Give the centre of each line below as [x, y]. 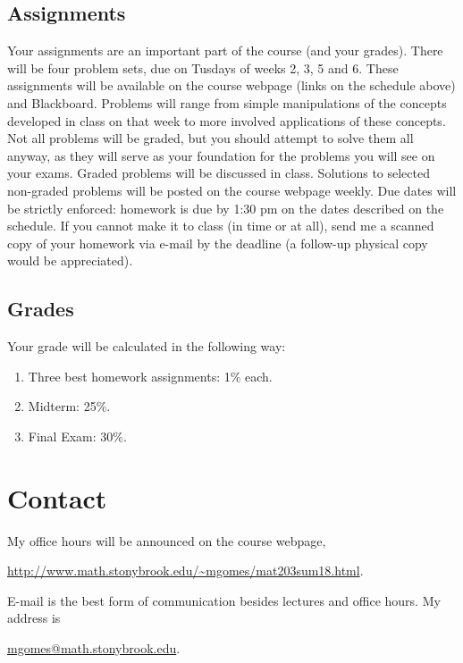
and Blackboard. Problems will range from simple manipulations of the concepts [227, 102]
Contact [57, 497]
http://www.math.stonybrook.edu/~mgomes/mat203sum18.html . [185, 571]
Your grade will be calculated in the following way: [147, 346]
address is [34, 618]
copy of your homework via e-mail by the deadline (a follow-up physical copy [218, 243]
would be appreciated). [70, 260]
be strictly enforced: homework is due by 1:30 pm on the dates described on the [226, 208]
